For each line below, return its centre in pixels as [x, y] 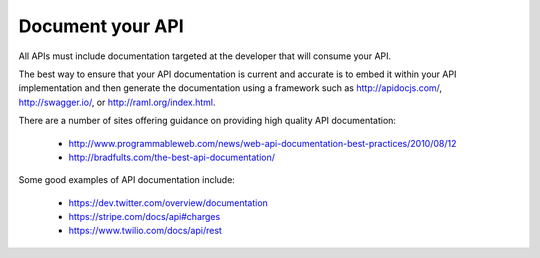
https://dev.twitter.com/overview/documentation [168, 202]
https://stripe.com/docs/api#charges [144, 217]
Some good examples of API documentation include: [126, 180]
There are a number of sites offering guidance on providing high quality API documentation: [207, 121]
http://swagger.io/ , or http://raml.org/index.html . [117, 102]
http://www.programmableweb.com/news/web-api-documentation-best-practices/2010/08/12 [262, 143]
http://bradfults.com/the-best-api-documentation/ [171, 157]
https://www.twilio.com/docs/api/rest [145, 231]
